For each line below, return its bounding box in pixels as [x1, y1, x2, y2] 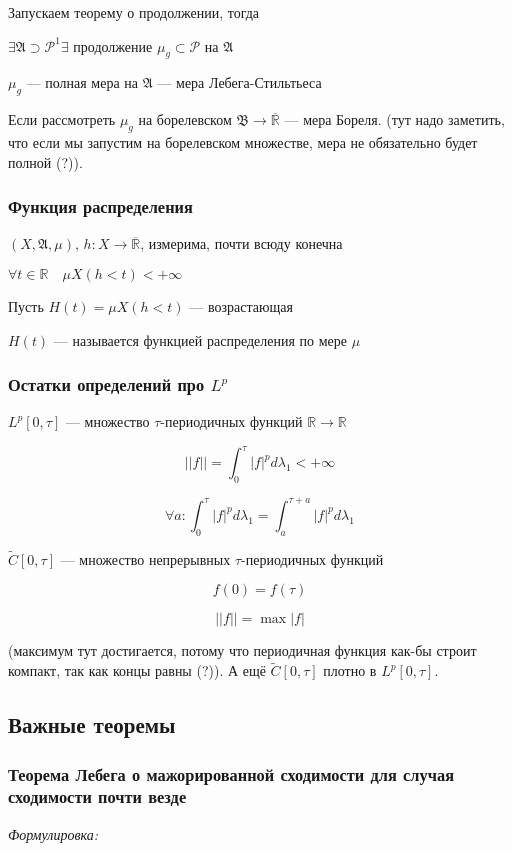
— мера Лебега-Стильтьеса [157, 72, 322, 93]
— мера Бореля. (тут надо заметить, [284, 109, 505, 130]
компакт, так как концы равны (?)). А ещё [8, 660, 266, 681]
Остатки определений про [8, 372, 205, 397]
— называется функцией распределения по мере [53, 329, 347, 350]
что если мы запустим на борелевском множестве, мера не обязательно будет [8, 131, 478, 152]
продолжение [73, 35, 153, 56]
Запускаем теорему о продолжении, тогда [8, 2, 260, 22]
